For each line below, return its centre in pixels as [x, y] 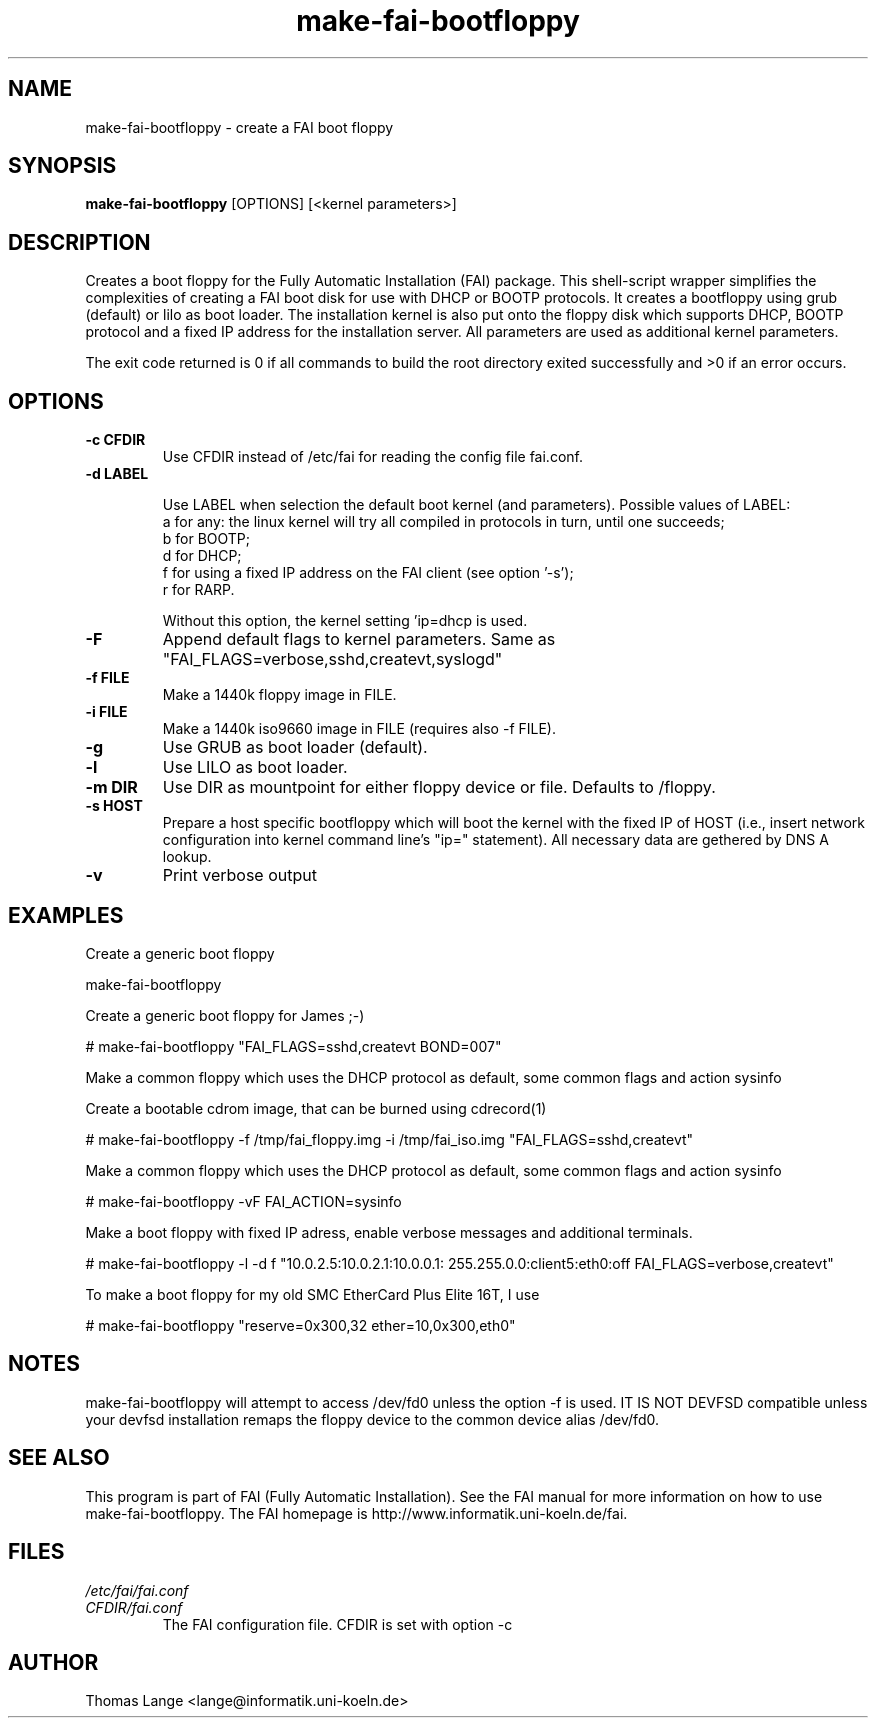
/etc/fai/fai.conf [137, 1590]
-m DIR [111, 787]
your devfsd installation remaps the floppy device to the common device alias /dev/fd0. [372, 1419]
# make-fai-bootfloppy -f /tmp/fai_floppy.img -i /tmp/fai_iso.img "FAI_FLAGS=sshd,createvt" [389, 1139]
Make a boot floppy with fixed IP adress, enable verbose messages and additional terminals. [389, 1232]
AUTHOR [53, 1662]
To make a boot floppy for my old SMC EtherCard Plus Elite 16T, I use [312, 1294]
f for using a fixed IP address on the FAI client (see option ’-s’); [368, 573]
